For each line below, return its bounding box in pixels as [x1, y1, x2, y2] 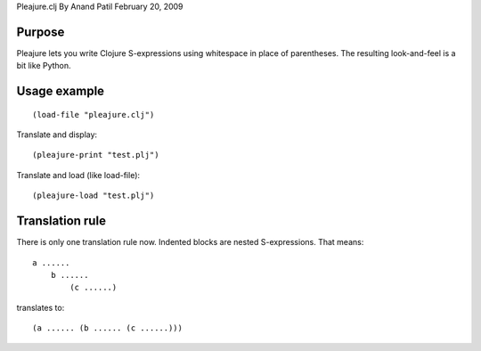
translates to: [16, 302, 65, 313]
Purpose [16, 24, 65, 39]
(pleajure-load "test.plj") [32, 191, 155, 200]
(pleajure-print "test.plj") [32, 150, 159, 160]
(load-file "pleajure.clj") [32, 110, 155, 119]
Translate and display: [16, 129, 98, 140]
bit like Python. [16, 61, 71, 71]
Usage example [16, 84, 105, 99]
